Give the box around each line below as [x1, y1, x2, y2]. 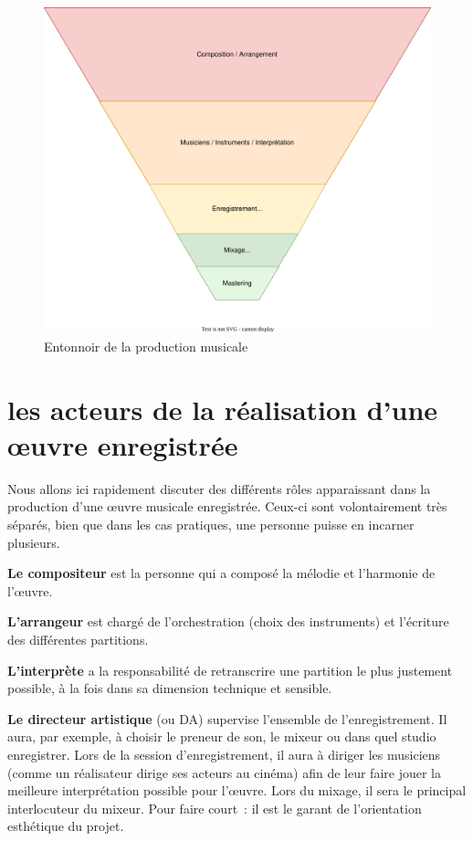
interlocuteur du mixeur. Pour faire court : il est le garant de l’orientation [7, 798, 422, 817]
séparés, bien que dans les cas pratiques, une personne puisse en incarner [7, 515, 415, 534]
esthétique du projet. [7, 816, 124, 836]
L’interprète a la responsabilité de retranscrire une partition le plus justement [7, 660, 453, 679]
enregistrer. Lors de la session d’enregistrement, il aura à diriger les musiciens [7, 744, 441, 763]
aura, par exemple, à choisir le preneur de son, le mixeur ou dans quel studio [7, 727, 436, 746]
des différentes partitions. [7, 629, 149, 648]
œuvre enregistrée [7, 426, 238, 463]
